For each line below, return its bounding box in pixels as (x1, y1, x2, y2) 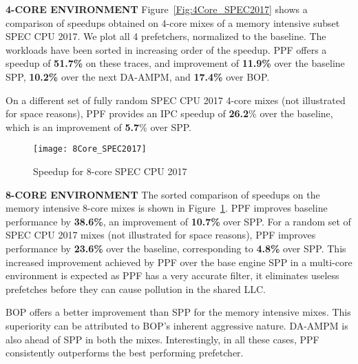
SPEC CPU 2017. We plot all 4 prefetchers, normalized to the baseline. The (6, 29, 326, 43)
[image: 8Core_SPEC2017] (33, 144, 147, 154)
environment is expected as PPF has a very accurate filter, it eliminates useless (6, 268, 339, 283)
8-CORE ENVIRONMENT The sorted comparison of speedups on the (6, 187, 320, 201)
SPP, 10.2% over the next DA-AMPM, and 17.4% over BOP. (6, 69, 270, 83)
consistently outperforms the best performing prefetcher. (6, 345, 244, 360)
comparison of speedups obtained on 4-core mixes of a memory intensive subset (6, 15, 340, 30)
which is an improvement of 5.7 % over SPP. (6, 119, 192, 134)
